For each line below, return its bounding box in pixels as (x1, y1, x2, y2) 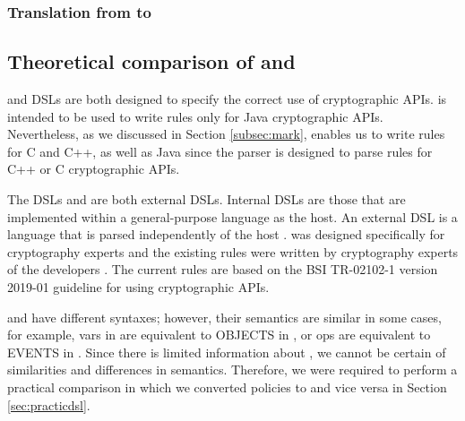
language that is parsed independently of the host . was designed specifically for (7, 225, 445, 244)
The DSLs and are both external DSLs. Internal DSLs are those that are (7, 190, 406, 209)
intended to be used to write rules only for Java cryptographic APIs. (7, 107, 383, 125)
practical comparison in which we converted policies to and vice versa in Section (7, 377, 447, 396)
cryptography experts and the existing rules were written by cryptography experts (7, 242, 459, 261)
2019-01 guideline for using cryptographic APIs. (7, 277, 270, 296)
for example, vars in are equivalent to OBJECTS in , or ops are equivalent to (7, 325, 431, 344)
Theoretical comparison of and (7, 47, 296, 75)
